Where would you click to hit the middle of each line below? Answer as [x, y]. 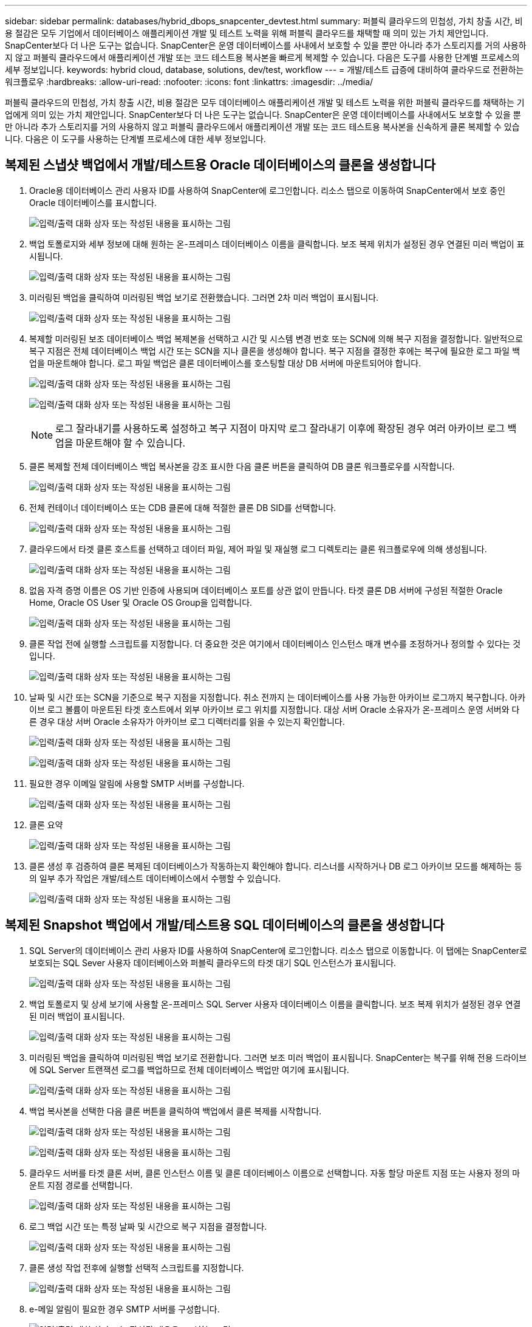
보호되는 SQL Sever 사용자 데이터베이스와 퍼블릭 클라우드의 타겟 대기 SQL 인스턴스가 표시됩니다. [213, 962]
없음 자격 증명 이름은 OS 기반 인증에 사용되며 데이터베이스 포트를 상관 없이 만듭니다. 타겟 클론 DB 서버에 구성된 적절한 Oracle [266, 590]
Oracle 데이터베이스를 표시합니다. [93, 202]
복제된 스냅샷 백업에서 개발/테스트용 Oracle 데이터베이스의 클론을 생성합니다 [220, 165]
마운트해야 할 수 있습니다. [131, 443]
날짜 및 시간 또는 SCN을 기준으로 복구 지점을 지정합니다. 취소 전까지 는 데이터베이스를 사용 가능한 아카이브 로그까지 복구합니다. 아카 [278, 697]
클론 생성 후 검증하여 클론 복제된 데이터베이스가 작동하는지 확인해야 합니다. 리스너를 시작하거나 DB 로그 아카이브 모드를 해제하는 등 [276, 866]
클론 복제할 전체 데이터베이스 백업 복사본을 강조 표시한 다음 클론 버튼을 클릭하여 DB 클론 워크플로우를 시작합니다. [242, 466]
